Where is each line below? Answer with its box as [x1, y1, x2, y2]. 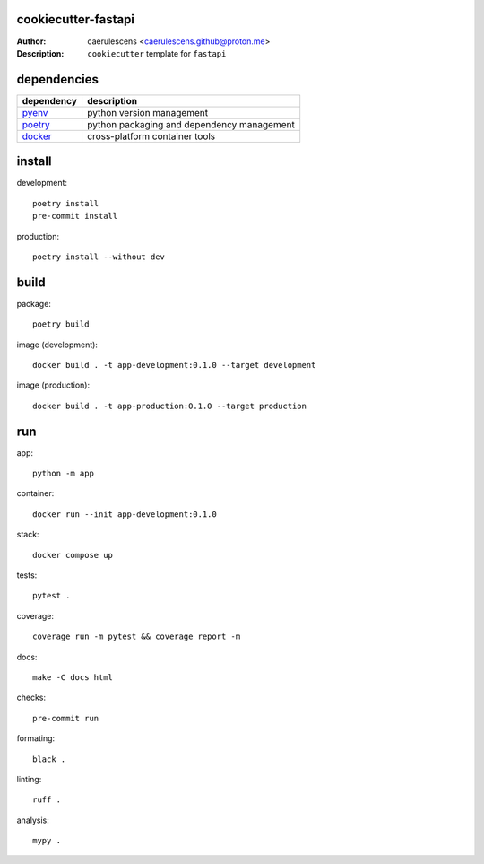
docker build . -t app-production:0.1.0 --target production [32, 400, 307, 411]
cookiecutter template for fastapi [87, 48, 227, 58]
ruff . [32, 795, 62, 805]
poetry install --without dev [32, 251, 166, 262]
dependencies [16, 72, 99, 87]
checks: [16, 692, 47, 703]
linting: [16, 773, 42, 784]
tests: [16, 570, 38, 580]
